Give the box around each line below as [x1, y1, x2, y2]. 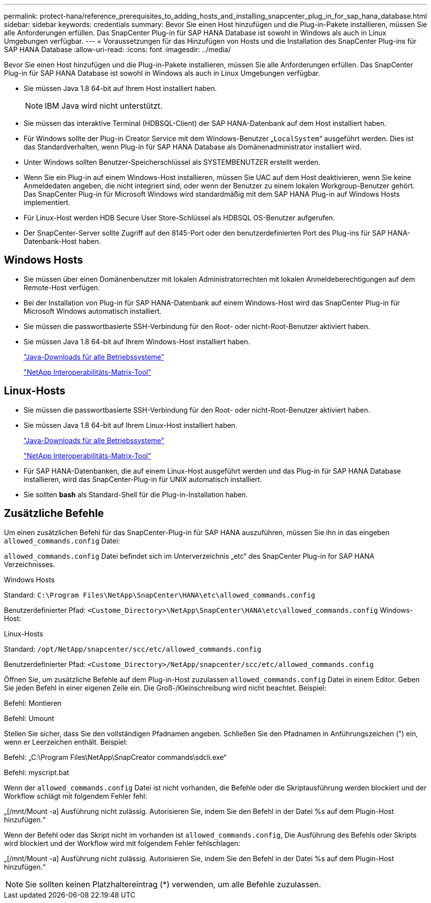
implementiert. [24, 198, 70, 207]
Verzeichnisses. [4, 560, 55, 569]
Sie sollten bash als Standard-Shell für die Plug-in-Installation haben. [24, 490, 248, 499]
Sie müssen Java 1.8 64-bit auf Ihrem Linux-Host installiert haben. [24, 421, 238, 429]
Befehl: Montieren [4, 698, 62, 707]
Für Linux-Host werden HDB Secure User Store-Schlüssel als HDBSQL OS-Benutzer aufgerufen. [24, 213, 335, 222]
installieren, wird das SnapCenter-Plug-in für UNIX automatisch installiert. [24, 475, 262, 483]
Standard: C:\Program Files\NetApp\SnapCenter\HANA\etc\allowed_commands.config [4, 590, 315, 599]
